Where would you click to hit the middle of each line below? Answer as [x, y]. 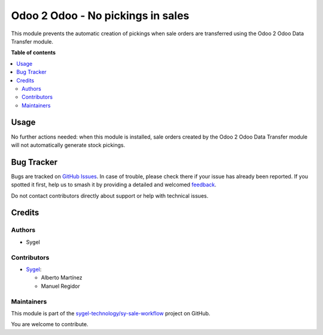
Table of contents [33, 53]
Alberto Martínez [62, 278]
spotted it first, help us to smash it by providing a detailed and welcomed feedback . [114, 185]
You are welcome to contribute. [50, 324]
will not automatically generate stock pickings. [68, 145]
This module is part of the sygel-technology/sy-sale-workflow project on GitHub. [111, 313]
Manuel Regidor [60, 286]
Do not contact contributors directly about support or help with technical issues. [110, 196]
